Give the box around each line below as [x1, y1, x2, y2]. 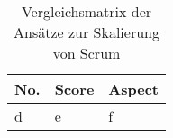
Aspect [108, 78, 159, 99]
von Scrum [52, 42, 121, 63]
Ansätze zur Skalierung [14, 22, 159, 42]
